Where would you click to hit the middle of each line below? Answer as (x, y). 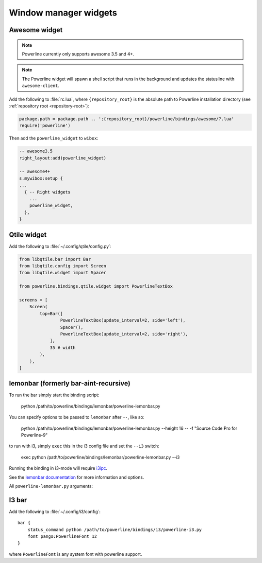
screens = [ (33, 300)
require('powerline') (45, 126)
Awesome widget (36, 30)
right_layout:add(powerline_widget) (63, 158)
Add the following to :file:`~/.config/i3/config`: (55, 511)
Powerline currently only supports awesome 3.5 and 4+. (78, 54)
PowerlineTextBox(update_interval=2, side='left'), (123, 320)
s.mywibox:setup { (41, 178)
